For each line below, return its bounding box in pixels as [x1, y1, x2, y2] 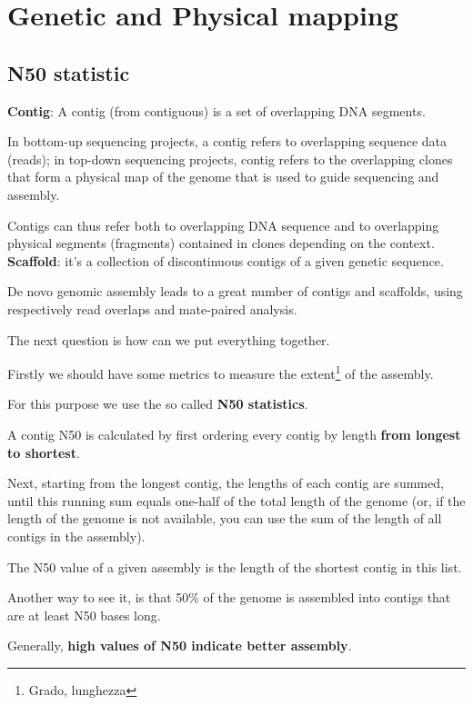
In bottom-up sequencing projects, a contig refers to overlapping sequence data [7, 132, 448, 151]
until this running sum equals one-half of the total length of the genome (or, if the [7, 491, 466, 510]
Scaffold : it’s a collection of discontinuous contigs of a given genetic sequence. [7, 251, 444, 270]
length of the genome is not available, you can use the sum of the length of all [7, 509, 442, 528]
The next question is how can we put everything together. [7, 330, 330, 349]
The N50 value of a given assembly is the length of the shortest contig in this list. [7, 557, 462, 576]
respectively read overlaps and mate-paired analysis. [7, 299, 297, 318]
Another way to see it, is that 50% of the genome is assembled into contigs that [7, 588, 451, 607]
